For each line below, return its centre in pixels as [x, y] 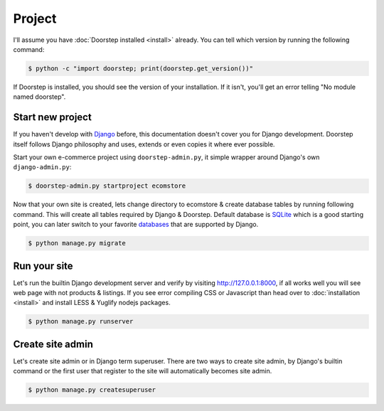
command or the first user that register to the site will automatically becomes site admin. [143, 371]
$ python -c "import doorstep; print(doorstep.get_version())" [141, 68]
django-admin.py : [42, 167]
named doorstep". [39, 97]
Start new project [52, 117]
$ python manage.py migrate [77, 243]
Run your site [43, 266]
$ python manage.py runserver [81, 321]
